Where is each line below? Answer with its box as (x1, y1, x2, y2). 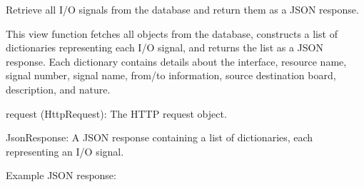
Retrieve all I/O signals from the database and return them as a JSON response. (6, 2, 359, 16)
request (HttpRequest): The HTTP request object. (6, 106, 227, 121)
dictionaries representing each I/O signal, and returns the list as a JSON (6, 40, 323, 55)
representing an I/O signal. (6, 143, 124, 158)
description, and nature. (6, 81, 111, 96)
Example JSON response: (6, 168, 116, 183)
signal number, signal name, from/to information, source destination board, (6, 68, 336, 83)
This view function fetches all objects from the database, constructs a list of (6, 26, 338, 41)
